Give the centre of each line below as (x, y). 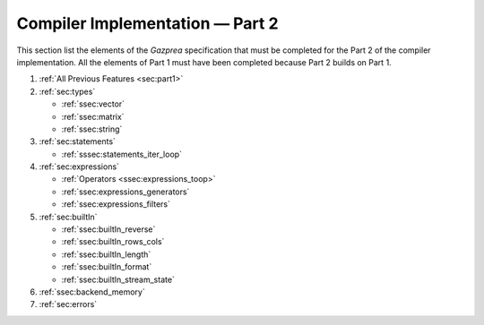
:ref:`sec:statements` (78, 141)
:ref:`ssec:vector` (93, 104)
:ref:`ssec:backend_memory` (92, 292)
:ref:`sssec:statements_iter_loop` (122, 154)
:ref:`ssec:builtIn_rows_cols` (113, 242)
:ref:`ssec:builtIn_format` (107, 267)
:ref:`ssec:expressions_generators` (125, 192)
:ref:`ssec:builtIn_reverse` (108, 229)
